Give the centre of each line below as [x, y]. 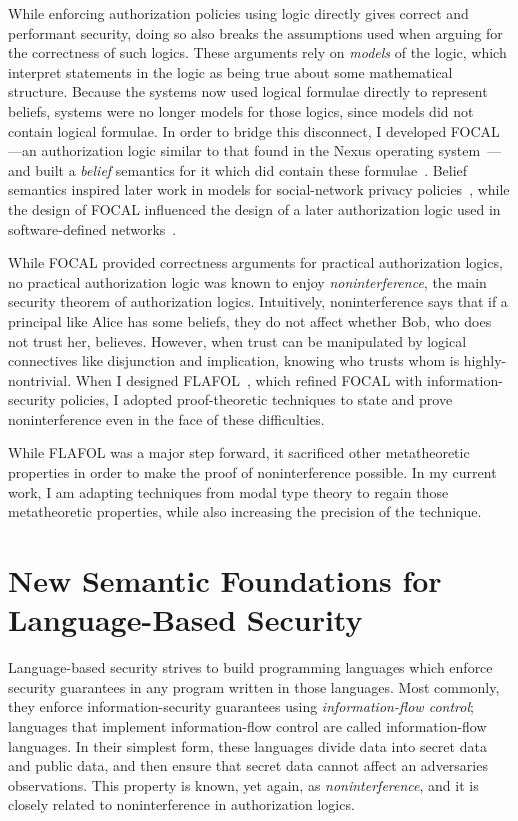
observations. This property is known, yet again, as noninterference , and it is [243, 784]
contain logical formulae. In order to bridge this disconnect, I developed [227, 130]
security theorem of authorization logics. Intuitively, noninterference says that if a [258, 301]
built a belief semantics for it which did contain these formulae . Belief [251, 169]
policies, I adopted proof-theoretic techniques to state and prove [256, 399]
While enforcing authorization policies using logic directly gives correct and [238, 13]
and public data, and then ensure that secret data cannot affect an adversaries [248, 765]
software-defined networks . [92, 228]
